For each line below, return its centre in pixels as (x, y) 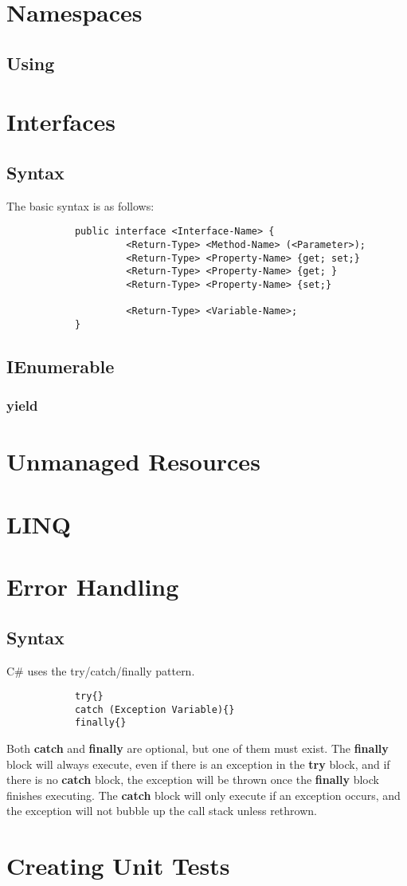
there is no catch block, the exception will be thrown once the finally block (193, 780)
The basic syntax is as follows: (80, 205)
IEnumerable (61, 366)
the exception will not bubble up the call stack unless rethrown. (162, 811)
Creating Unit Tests (118, 866)
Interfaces (61, 122)
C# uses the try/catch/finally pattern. (101, 670)
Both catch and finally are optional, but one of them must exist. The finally (198, 748)
